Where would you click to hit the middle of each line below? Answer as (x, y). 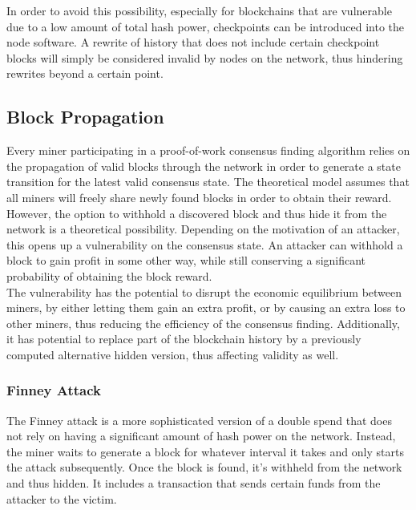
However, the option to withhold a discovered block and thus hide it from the (197, 213)
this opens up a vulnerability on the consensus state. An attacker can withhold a (205, 244)
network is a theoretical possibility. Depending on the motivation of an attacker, (203, 229)
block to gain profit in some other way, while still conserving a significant (186, 260)
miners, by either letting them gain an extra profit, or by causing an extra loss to (206, 308)
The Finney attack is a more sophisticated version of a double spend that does (199, 420)
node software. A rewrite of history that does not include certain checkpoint (193, 42)
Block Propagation (85, 117)
